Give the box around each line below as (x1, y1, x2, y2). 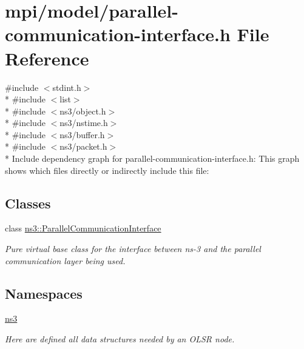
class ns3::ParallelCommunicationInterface (5, 222, 161, 234)
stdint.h (52, 81, 81, 93)
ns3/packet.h (59, 140, 107, 153)
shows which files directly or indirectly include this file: (5, 164, 209, 176)
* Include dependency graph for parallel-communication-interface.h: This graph (5, 152, 300, 165)
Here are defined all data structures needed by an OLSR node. (5, 333, 235, 345)
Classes (5, 193, 51, 212)
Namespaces (5, 284, 83, 302)
